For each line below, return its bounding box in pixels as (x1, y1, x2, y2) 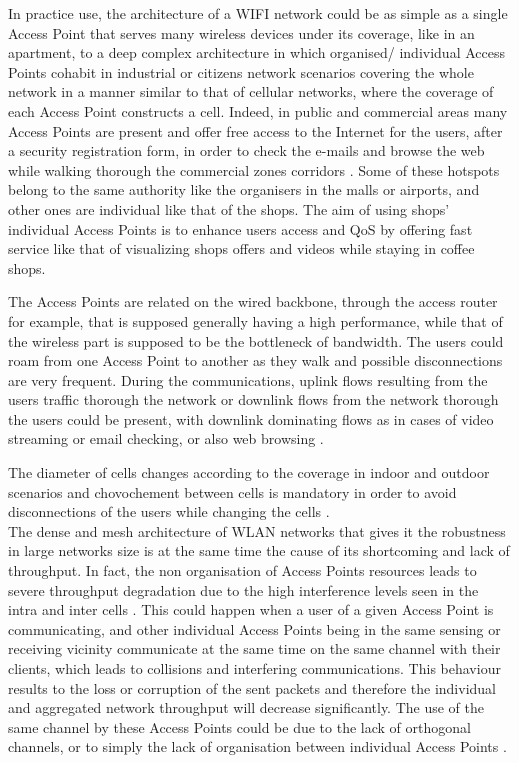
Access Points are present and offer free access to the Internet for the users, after (8, 120, 503, 141)
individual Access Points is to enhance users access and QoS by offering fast (8, 218, 473, 239)
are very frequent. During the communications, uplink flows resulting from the (8, 369, 488, 390)
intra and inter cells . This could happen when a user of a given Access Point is (8, 599, 494, 620)
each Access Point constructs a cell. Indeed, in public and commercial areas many (8, 100, 508, 121)
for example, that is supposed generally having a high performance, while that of (8, 310, 503, 331)
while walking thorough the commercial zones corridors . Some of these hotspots (8, 159, 500, 180)
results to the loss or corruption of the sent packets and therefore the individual (8, 677, 496, 698)
